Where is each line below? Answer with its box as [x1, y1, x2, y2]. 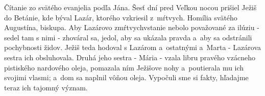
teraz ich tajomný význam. [4, 82, 88, 92]
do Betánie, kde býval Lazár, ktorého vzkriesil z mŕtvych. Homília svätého [4, 12, 237, 22]
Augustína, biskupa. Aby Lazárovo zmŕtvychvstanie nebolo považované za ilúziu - [4, 22, 259, 33]
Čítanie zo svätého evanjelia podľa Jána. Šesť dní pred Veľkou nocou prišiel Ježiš [4, 2, 257, 12]
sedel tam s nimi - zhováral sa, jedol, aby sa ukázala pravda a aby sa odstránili [4, 32, 252, 42]
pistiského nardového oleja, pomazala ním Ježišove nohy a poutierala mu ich [4, 62, 244, 73]
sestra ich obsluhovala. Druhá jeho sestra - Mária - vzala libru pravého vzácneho [4, 52, 255, 62]
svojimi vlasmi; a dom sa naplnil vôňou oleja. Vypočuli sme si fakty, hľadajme [4, 72, 249, 83]
